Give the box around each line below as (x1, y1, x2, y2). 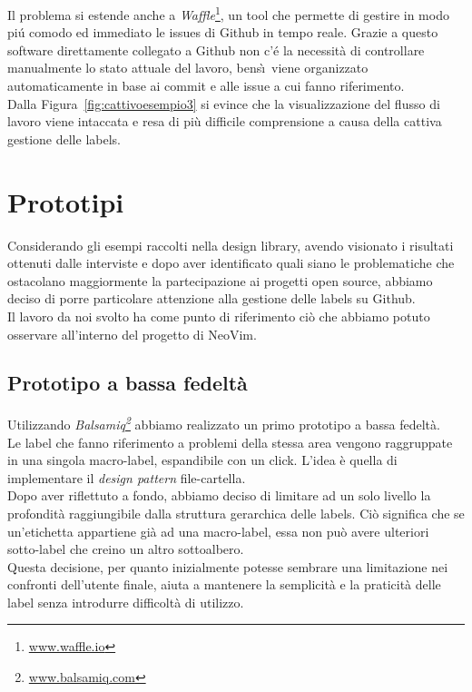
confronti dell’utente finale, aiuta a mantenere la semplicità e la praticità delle (7, 575, 441, 594)
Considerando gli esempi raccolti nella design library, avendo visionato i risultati (7, 235, 454, 254)
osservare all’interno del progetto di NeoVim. (7, 324, 257, 343)
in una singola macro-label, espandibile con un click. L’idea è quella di (7, 450, 398, 470)
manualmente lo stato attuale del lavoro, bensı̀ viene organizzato (7, 58, 369, 77)
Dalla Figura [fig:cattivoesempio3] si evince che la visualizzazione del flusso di (7, 94, 440, 113)
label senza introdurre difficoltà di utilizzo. (7, 592, 244, 611)
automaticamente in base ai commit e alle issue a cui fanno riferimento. (7, 76, 405, 95)
